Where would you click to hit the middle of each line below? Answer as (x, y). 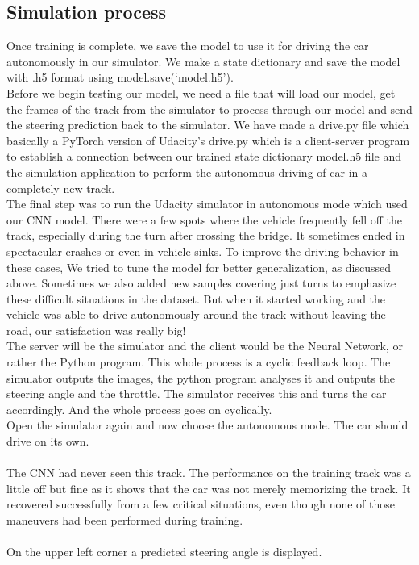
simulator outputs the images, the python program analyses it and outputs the (201, 377)
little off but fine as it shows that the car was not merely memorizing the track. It (209, 488)
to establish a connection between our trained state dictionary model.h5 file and (204, 156)
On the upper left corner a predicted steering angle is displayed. (164, 552)
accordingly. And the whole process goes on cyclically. (139, 409)
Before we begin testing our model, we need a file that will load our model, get (201, 92)
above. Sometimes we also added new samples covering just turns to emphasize (201, 283)
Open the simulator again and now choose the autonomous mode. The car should (207, 425)
